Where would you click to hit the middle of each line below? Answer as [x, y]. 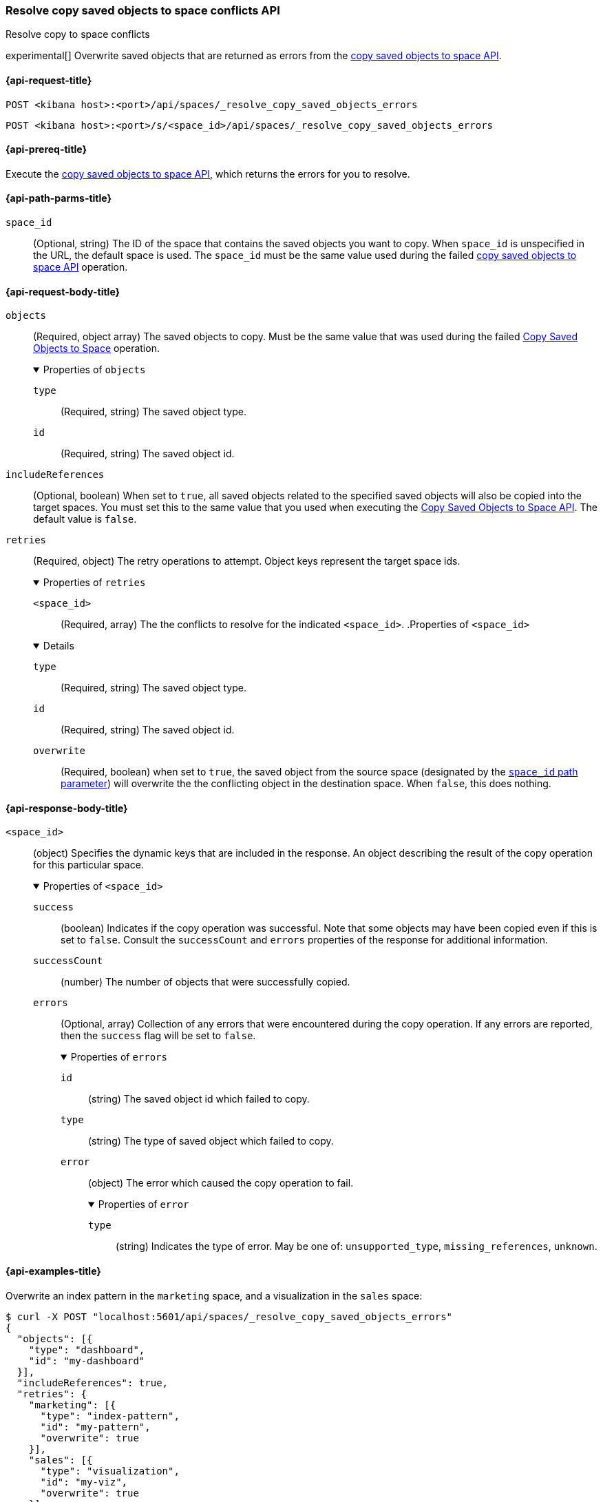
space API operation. [81, 267]
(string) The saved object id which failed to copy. [199, 1099]
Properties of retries [94, 583]
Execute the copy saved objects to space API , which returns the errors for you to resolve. [208, 174]
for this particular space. [88, 865]
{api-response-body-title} [67, 808]
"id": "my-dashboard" [87, 1360]
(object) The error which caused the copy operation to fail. [221, 1183]
